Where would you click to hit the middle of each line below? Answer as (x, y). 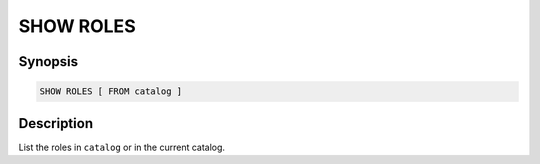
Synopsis (48, 61)
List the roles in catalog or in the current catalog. (121, 147)
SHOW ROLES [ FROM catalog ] (111, 91)
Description (56, 123)
